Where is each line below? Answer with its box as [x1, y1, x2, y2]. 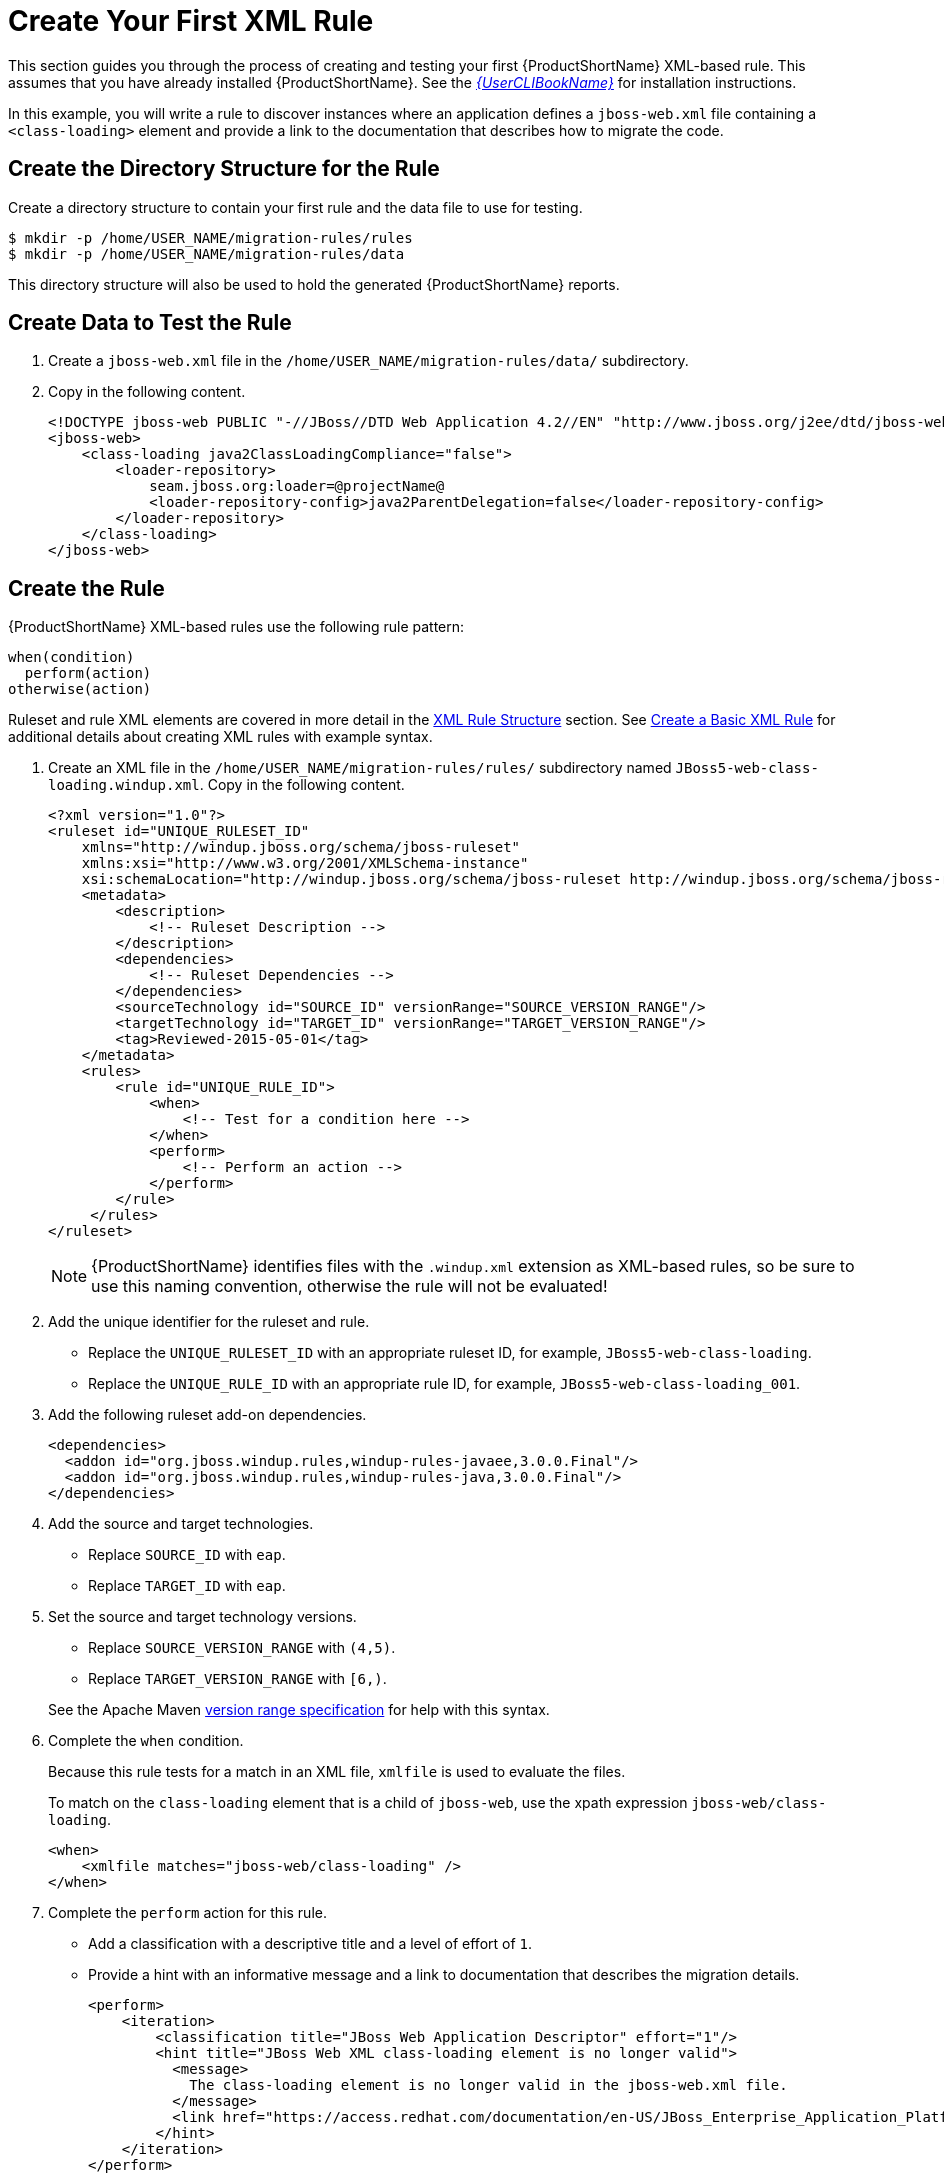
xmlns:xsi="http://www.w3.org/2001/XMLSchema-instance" [81, 855, 529, 872]
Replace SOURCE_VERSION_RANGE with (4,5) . [88, 1639, 396, 1657]
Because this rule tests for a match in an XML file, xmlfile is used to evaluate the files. [48, 1763, 626, 1781]
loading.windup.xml [48, 777, 200, 794]
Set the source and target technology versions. [48, 1608, 357, 1626]
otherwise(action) [8, 681, 152, 698]
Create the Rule [8, 575, 165, 601]
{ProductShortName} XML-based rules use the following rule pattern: [8, 618, 465, 636]
